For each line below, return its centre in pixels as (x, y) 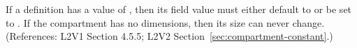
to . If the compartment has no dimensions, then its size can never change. (165, 22)
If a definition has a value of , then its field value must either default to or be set (179, 9)
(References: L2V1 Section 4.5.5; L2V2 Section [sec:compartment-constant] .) (169, 36)
